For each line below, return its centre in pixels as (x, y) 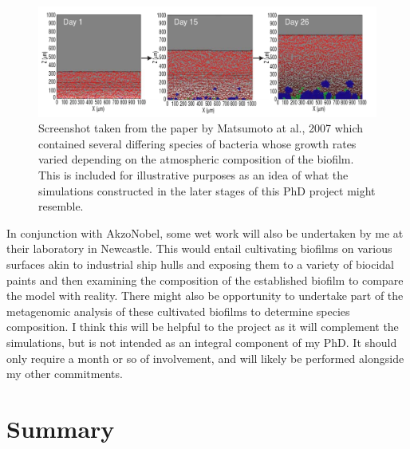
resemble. (61, 206)
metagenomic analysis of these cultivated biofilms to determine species (178, 311)
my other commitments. (65, 374)
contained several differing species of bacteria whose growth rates (197, 143)
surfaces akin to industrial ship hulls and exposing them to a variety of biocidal (200, 264)
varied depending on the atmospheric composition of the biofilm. (196, 159)
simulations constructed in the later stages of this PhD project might (207, 190)
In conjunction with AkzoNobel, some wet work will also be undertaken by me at (205, 232)
